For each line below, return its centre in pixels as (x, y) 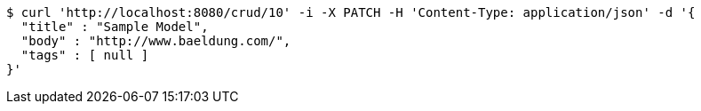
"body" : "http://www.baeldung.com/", (156, 41)
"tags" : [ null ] (85, 55)
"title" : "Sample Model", (115, 27)
